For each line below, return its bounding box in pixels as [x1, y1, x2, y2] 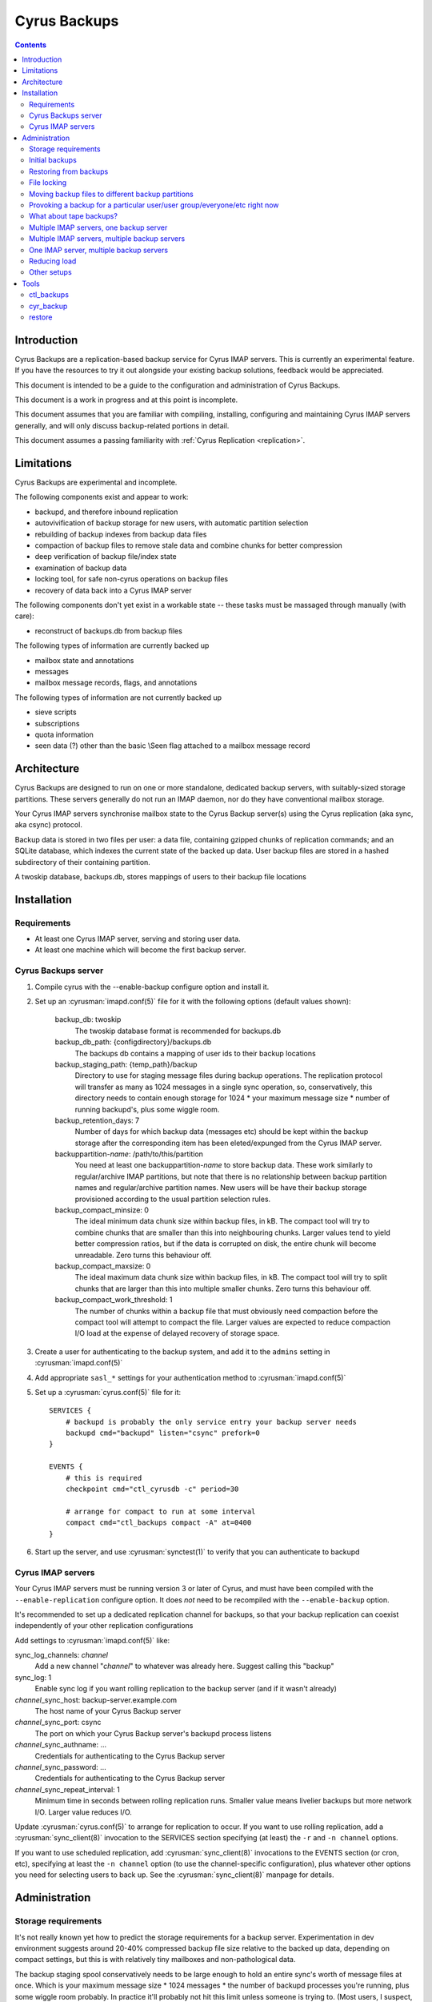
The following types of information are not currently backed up [14, 693, 222, 702]
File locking [29, 178, 67, 187]
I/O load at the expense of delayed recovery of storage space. [74, 1329, 280, 1338]
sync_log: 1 [14, 1672, 52, 1682]
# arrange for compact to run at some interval [65, 1506, 256, 1516]
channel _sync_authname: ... [14, 1740, 107, 1750]
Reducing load [29, 256, 77, 266]
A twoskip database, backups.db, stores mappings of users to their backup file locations [14, 871, 307, 881]
